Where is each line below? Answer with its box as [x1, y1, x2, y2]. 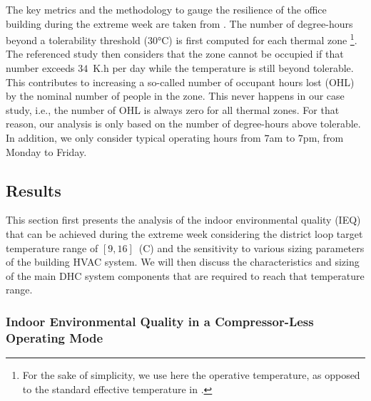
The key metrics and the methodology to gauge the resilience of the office [6, 2, 327, 16]
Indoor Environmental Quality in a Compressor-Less [6, 312, 314, 330]
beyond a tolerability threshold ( [6, 32, 148, 47]
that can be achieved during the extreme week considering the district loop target [6, 226, 363, 241]
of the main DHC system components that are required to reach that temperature [6, 268, 365, 283]
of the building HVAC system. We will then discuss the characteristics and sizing [6, 254, 360, 269]
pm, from [303, 130, 344, 145]
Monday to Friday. [6, 144, 87, 159]
